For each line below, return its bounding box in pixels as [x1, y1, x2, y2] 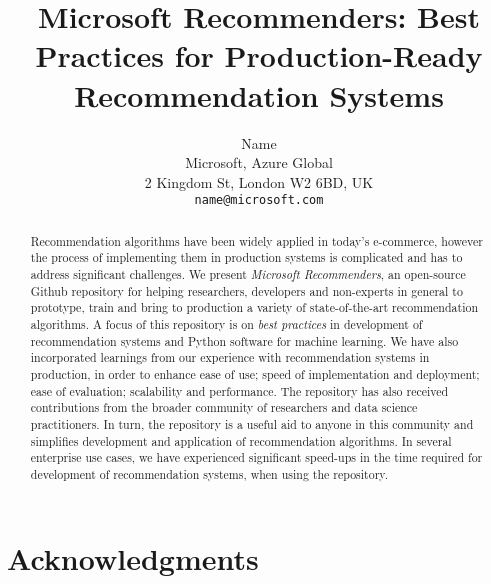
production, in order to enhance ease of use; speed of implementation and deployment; [30, 365, 480, 382]
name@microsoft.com [194, 193, 324, 208]
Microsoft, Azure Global [185, 152, 333, 173]
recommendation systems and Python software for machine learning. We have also [30, 332, 459, 349]
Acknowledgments [7, 537, 259, 578]
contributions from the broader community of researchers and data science [30, 399, 418, 416]
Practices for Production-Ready [35, 35, 483, 76]
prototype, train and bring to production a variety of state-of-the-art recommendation [30, 299, 479, 316]
